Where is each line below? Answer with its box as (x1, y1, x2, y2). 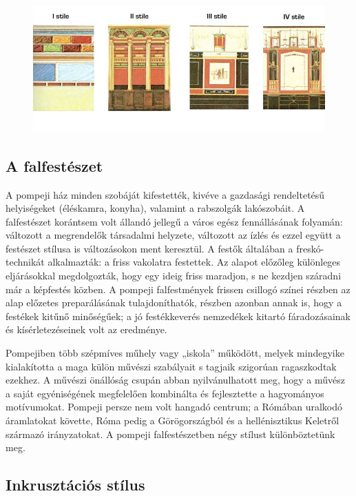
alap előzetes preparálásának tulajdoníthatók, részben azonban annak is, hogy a (6, 295, 342, 310)
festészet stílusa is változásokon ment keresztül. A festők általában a (6, 241, 293, 255)
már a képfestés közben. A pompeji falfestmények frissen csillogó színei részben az (6, 281, 350, 296)
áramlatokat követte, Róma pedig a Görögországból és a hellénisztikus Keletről (6, 413, 339, 427)
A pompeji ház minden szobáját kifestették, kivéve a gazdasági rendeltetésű (6, 187, 325, 201)
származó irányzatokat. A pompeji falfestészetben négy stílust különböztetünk (6, 426, 335, 441)
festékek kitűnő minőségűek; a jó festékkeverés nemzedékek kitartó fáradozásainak (6, 308, 350, 323)
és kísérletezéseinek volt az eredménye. (6, 322, 167, 337)
